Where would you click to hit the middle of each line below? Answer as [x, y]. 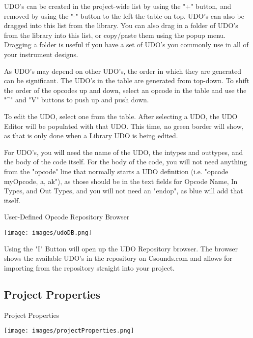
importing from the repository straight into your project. [89, 267]
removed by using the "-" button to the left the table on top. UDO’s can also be [124, 15]
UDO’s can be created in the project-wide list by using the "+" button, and [118, 6]
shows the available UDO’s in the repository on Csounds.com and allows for [118, 258]
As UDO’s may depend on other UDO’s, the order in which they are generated [123, 71]
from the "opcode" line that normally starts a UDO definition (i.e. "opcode [116, 171]
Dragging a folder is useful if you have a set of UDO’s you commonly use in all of [126, 45]
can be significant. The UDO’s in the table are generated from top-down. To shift [127, 80]
